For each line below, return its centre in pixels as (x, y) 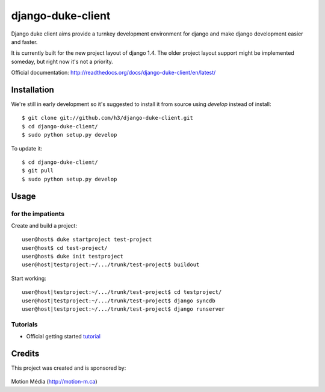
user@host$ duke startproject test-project (87, 240)
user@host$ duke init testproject (73, 257)
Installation (32, 89)
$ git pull (38, 171)
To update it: (27, 148)
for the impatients (38, 214)
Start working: (29, 278)
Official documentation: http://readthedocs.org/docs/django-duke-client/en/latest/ (113, 73)
